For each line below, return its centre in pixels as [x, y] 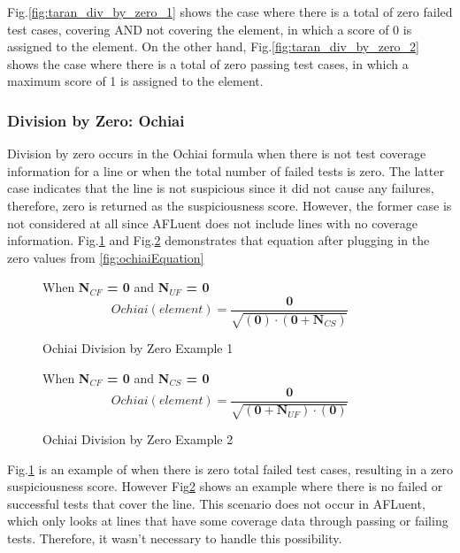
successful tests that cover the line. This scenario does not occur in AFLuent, [216, 503]
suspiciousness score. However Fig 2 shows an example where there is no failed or [225, 486]
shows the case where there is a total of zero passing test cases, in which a [208, 63]
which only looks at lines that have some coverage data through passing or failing [228, 521]
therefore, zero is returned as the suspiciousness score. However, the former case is [230, 205]
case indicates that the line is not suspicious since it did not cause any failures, [221, 188]
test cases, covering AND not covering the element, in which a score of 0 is [210, 29]
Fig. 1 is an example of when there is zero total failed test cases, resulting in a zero [230, 469]
